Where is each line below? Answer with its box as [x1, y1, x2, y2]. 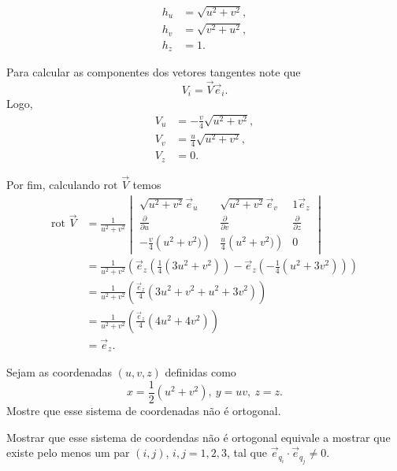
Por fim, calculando [6, 176, 100, 192]
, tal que [227, 444, 267, 461]
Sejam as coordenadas [6, 364, 112, 380]
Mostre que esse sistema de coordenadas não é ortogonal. [6, 402, 281, 418]
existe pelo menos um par [6, 444, 130, 461]
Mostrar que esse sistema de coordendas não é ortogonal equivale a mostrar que [6, 428, 391, 445]
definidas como [165, 364, 236, 380]
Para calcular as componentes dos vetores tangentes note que [6, 64, 301, 80]
